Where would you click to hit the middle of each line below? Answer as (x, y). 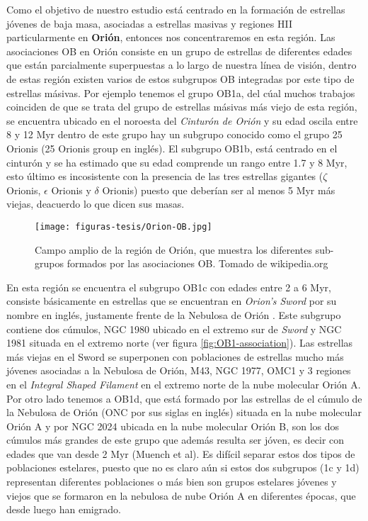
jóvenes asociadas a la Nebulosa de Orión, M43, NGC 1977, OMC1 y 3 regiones (179, 370)
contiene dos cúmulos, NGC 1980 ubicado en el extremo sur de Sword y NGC (174, 329)
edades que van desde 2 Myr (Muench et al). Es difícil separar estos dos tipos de (181, 453)
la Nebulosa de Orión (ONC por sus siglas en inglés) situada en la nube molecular (184, 412)
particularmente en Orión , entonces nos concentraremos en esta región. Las (171, 37)
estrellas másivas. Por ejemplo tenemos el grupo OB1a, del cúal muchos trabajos (181, 93)
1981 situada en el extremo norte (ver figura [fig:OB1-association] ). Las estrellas (180, 343)
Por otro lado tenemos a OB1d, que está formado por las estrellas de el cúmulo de (184, 398)
